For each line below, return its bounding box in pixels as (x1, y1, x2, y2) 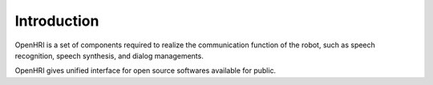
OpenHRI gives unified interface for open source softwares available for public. (14, 66, 277, 75)
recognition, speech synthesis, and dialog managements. (14, 51, 204, 60)
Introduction (14, 12, 99, 30)
